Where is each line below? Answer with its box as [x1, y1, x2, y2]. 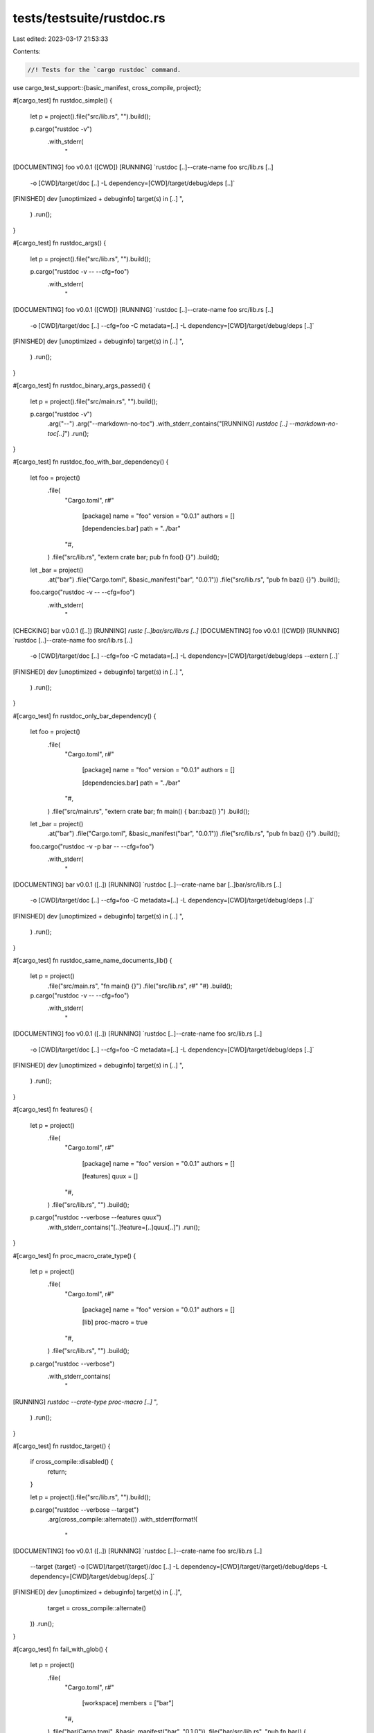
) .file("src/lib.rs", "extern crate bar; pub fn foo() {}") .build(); [47, 553, 220, 561]
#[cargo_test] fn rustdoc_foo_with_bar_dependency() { [12, 458, 169, 466]
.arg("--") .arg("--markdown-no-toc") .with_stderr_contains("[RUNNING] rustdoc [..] [47, 419, 288, 428]
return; [47, 1467, 67, 1476]
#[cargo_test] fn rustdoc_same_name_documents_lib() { [12, 956, 172, 964]
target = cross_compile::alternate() [47, 1603, 147, 1612]
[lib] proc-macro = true [82, 1318, 148, 1327]
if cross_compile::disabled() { [30, 1458, 114, 1466]
